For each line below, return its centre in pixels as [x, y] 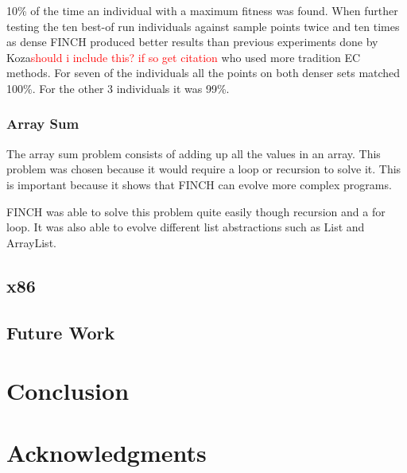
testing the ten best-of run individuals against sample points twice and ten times [203, 26]
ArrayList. [31, 242]
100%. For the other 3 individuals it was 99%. [118, 88]
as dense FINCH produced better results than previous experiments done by [192, 42]
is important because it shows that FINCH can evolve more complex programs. [199, 184]
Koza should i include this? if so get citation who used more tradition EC [184, 57]
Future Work [61, 332]
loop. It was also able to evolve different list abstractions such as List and [186, 227]
